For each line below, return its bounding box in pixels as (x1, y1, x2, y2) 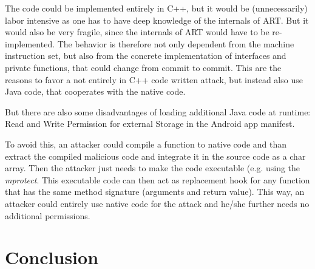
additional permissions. (5, 209, 90, 222)
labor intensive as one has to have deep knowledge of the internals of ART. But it (5, 13, 309, 26)
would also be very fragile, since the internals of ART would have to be (5, 26, 269, 38)
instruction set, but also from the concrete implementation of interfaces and (5, 49, 286, 62)
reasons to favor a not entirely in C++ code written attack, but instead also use (5, 73, 303, 86)
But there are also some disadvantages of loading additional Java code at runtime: (5, 105, 311, 118)
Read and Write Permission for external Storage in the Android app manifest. (5, 117, 295, 130)
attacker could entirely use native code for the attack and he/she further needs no (5, 197, 310, 209)
